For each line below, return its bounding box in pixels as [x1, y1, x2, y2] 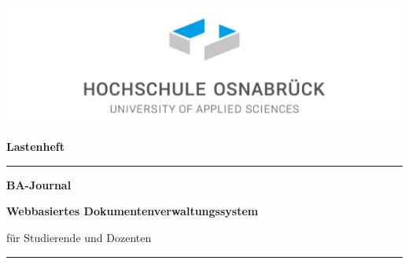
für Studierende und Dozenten [6, 229, 152, 245]
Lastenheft [6, 138, 64, 155]
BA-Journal [6, 176, 72, 192]
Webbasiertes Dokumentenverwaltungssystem [6, 203, 259, 219]
